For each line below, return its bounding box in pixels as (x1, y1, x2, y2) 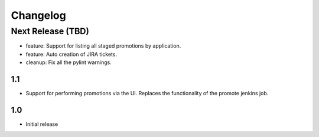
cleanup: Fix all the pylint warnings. (25, 59, 112, 66)
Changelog (11, 9, 66, 22)
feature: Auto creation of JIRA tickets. (25, 51, 118, 58)
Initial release (25, 121, 58, 128)
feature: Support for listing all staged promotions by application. (25, 42, 181, 49)
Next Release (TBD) (11, 26, 90, 36)
